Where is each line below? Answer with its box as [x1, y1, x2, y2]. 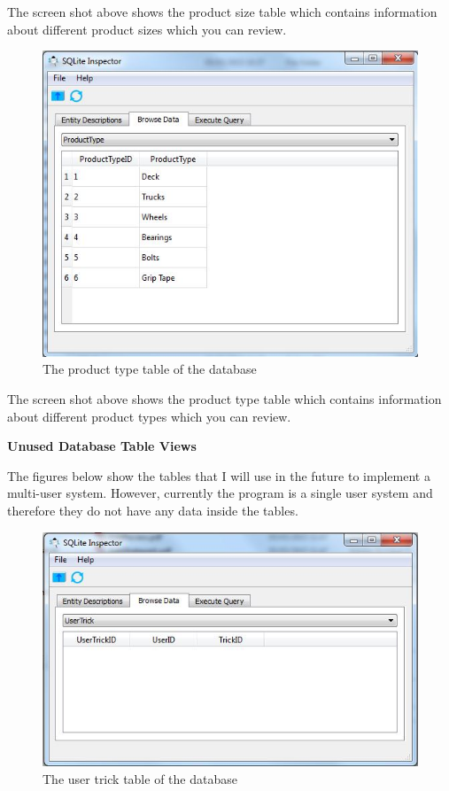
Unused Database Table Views [7, 437, 197, 455]
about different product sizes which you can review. [7, 19, 287, 38]
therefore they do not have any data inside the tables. [7, 500, 298, 519]
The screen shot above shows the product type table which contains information [7, 389, 442, 407]
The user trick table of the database [43, 769, 237, 787]
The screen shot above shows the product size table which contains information [7, 3, 437, 20]
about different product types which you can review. [7, 407, 291, 425]
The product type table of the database [43, 360, 257, 378]
